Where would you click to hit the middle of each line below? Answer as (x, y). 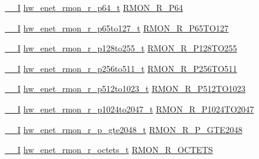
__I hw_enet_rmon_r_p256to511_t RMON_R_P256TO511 (121, 68)
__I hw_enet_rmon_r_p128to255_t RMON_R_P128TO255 (121, 48)
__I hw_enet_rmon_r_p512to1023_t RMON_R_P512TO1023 (125, 89)
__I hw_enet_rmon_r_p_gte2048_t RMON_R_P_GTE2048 (124, 129)
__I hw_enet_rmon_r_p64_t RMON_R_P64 (94, 7)
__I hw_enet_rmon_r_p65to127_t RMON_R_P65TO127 (117, 28)
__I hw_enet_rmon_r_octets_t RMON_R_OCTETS (109, 150)
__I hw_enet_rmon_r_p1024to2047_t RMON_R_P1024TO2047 (129, 109)
